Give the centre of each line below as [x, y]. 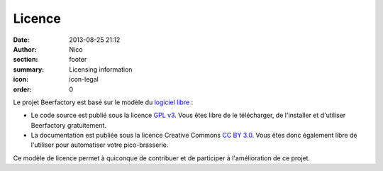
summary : [29, 69]
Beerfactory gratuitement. [68, 125]
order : [22, 89]
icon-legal [84, 79]
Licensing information [101, 69]
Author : [25, 49]
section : [26, 60]
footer [78, 60]
